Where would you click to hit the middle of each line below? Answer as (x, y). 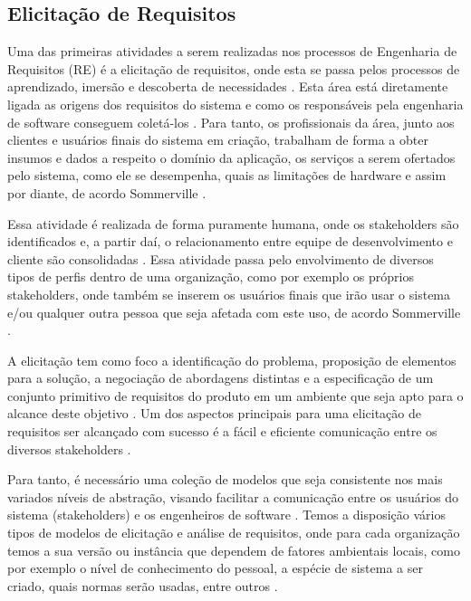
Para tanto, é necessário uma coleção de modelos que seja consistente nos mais (225, 479)
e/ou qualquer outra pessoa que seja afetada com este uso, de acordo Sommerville (234, 312)
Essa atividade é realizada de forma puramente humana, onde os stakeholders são (233, 223)
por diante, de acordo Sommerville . (107, 192)
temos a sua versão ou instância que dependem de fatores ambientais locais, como (234, 550)
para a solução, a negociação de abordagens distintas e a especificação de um (221, 378)
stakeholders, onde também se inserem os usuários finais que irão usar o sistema (229, 294)
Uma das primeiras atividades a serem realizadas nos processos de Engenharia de (232, 51)
